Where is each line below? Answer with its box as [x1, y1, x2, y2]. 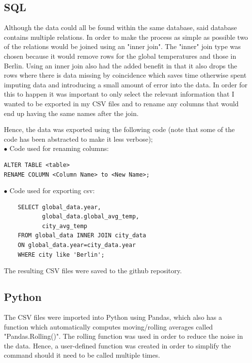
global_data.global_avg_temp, [42, 213, 140, 220]
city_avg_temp [42, 222, 87, 230]
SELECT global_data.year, [17, 203, 101, 211]
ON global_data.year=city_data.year [17, 242, 136, 249]
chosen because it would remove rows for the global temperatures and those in [4, 50, 236, 61]
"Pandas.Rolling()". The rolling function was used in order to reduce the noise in [4, 331, 243, 341]
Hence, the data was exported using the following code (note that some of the [4, 124, 235, 134]
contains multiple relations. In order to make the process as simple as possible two [4, 32, 248, 42]
